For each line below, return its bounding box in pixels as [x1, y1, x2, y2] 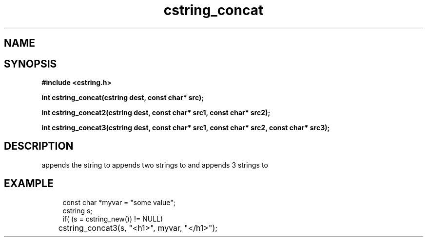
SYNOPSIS [4, 57, 57, 70]
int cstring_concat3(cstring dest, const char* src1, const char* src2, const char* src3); [41, 123, 330, 132]
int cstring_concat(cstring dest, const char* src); [41, 93, 204, 102]
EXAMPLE [4, 177, 54, 190]
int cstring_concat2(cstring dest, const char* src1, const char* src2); [41, 108, 271, 117]
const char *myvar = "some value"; [62, 198, 176, 207]
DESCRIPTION [4, 140, 74, 153]
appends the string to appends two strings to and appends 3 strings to [41, 160, 268, 169]
